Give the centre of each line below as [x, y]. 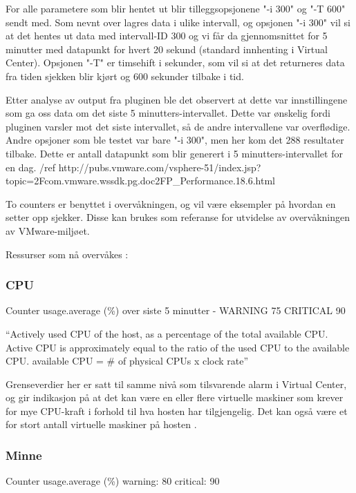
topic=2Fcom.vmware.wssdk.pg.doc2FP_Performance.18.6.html [140, 181]
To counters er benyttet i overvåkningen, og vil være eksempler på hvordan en [171, 203]
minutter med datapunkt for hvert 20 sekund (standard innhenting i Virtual [167, 49]
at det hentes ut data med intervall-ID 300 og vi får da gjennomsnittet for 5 [167, 36]
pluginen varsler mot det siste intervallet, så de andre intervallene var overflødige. [178, 126]
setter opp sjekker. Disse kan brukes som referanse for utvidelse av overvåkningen [178, 217]
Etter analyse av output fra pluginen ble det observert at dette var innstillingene [177, 99]
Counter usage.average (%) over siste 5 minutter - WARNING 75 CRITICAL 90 [176, 310]
